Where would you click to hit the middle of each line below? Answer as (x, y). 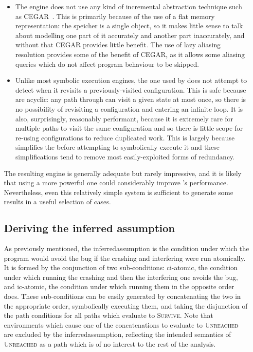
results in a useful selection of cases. (57, 202)
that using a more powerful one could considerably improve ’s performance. (116, 183)
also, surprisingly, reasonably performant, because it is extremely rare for (124, 118)
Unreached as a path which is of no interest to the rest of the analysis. (110, 344)
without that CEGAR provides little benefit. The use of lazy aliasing (118, 45)
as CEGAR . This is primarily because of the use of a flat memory (115, 16)
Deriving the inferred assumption (90, 228)
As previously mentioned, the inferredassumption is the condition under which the (126, 248)
